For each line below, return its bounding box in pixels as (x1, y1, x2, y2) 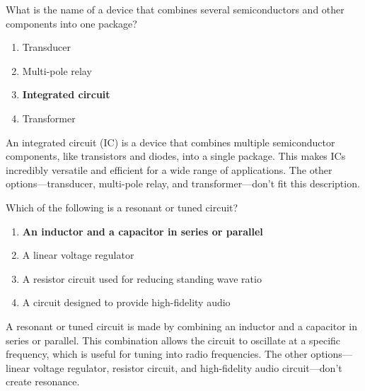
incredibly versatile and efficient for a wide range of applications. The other (6, 162, 332, 177)
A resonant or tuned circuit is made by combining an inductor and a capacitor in (6, 318, 357, 333)
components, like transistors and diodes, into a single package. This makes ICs (6, 148, 346, 163)
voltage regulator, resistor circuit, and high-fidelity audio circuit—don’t (33, 360, 342, 375)
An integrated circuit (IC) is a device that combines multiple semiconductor (6, 134, 335, 149)
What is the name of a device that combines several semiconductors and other (6, 2, 344, 16)
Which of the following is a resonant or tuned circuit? (6, 199, 238, 214)
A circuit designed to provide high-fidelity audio (22, 295, 231, 310)
